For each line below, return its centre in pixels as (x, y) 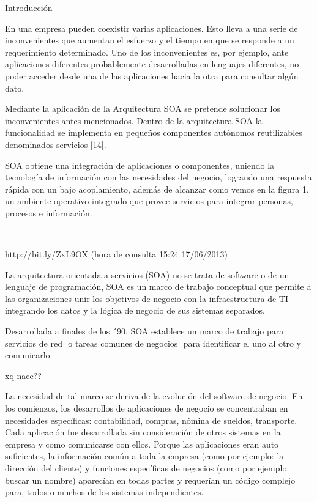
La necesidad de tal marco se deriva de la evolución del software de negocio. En (154, 396)
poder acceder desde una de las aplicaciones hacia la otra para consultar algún (152, 76)
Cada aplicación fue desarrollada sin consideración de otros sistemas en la (143, 432)
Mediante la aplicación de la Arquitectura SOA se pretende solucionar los (143, 109)
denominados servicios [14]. (56, 144)
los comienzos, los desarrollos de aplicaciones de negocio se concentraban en (147, 408)
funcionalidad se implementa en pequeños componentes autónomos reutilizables (154, 132)
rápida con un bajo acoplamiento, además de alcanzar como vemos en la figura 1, (157, 189)
